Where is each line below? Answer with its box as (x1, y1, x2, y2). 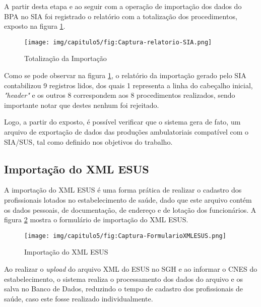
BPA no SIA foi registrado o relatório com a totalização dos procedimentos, (4, 11, 237, 21)
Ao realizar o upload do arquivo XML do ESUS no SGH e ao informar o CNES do (4, 264, 257, 274)
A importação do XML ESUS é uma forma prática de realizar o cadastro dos (4, 185, 242, 195)
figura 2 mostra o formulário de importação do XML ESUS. (4, 214, 188, 225)
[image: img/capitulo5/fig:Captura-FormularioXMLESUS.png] (24, 232, 226, 239)
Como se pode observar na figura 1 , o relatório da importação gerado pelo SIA (4, 70, 246, 81)
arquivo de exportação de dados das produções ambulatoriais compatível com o (4, 127, 249, 137)
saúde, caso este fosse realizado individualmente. (4, 293, 153, 303)
